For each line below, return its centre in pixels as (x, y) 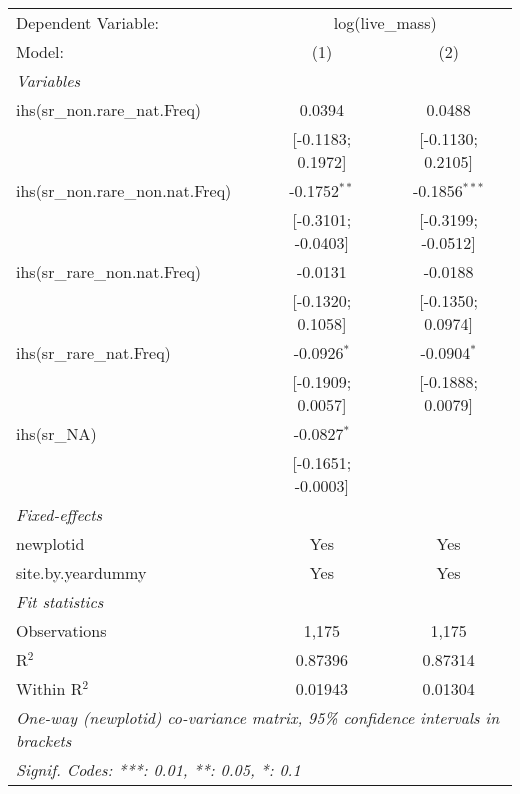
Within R (49, 688)
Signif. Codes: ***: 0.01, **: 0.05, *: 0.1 (158, 769)
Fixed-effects (59, 514)
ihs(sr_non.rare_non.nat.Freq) (124, 190)
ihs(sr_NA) (56, 433)
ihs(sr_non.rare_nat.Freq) (109, 109)
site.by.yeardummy (81, 572)
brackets (44, 740)
